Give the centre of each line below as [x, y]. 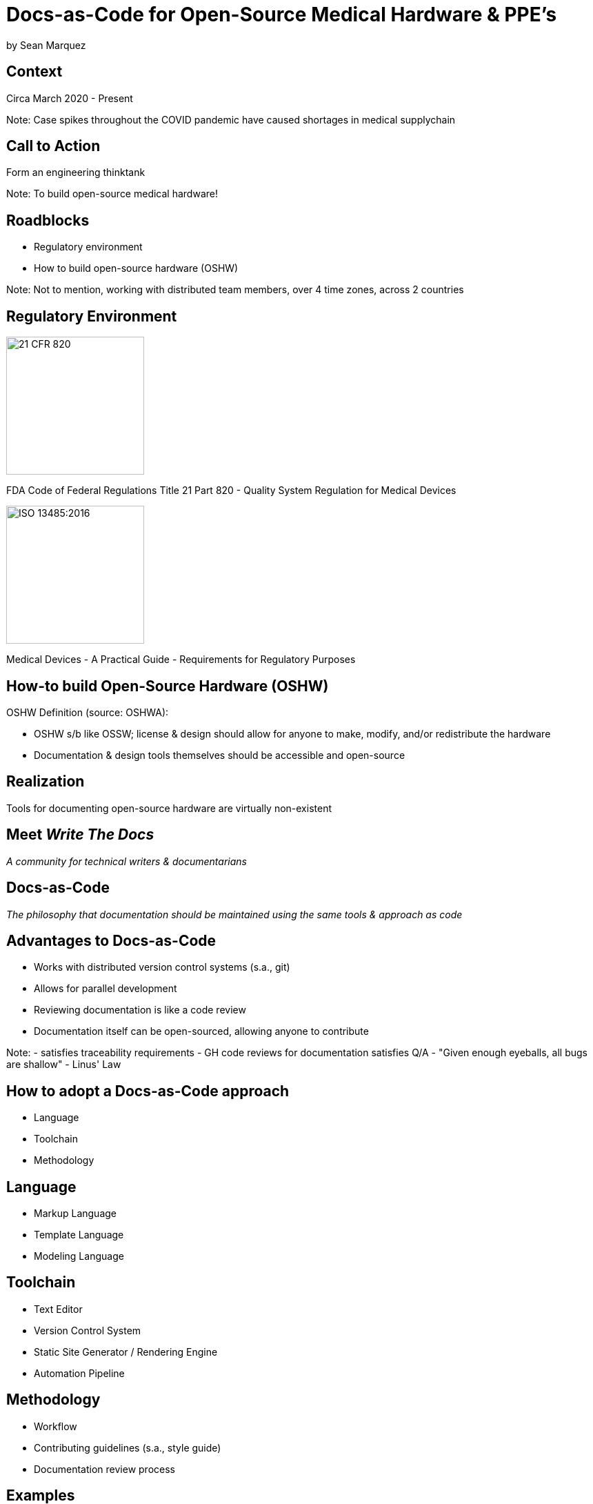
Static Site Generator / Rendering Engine [126, 1352]
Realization [46, 782]
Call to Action [53, 146]
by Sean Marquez [46, 45]
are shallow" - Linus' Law [64, 1065]
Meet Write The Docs [80, 835]
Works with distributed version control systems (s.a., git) [162, 967]
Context [34, 72]
